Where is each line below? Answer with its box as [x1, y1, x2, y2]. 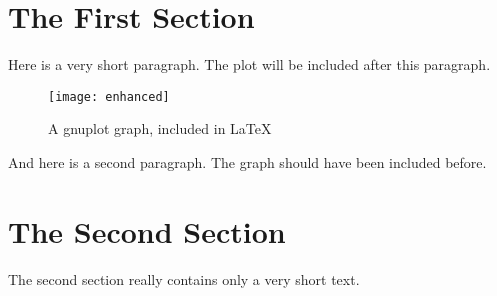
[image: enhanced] [48, 89, 170, 104]
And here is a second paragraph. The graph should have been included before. [8, 151, 487, 172]
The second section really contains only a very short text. [8, 268, 360, 289]
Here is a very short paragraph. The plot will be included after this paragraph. [8, 54, 491, 75]
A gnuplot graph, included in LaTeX [48, 118, 272, 139]
